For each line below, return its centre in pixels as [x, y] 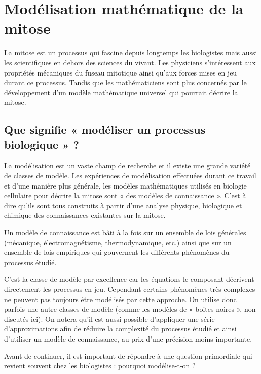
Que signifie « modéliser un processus [105, 129]
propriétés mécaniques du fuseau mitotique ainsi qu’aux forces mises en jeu [121, 72]
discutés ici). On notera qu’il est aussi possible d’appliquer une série [109, 319]
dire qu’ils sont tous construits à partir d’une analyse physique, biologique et [123, 205]
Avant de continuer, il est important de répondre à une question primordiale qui [128, 356]
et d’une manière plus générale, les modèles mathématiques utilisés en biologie [125, 185]
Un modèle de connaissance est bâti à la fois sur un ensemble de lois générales [125, 232]
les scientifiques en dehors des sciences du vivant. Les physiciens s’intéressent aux [130, 62]
